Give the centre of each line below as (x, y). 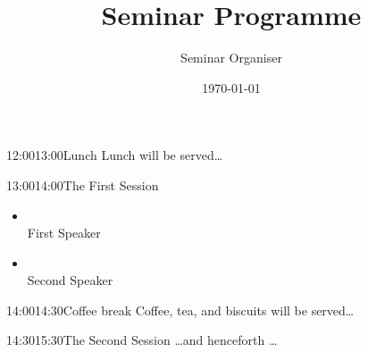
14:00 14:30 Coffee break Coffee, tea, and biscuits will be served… (180, 310)
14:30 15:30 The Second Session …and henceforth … (142, 340)
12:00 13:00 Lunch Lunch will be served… (115, 155)
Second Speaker (70, 280)
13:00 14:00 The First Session (83, 184)
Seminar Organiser (231, 58)
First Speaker (64, 233)
